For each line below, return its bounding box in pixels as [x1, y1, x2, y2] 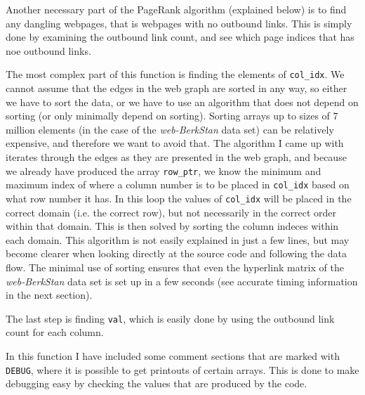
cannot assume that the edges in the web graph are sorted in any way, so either [6, 81, 347, 96]
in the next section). [6, 287, 93, 302]
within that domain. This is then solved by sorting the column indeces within [6, 219, 339, 233]
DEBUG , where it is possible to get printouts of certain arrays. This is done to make [6, 362, 359, 377]
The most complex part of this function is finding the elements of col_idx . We [6, 67, 345, 82]
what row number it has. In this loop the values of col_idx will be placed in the [6, 190, 352, 205]
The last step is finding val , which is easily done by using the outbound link [6, 311, 335, 325]
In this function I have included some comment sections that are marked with [6, 348, 340, 363]
